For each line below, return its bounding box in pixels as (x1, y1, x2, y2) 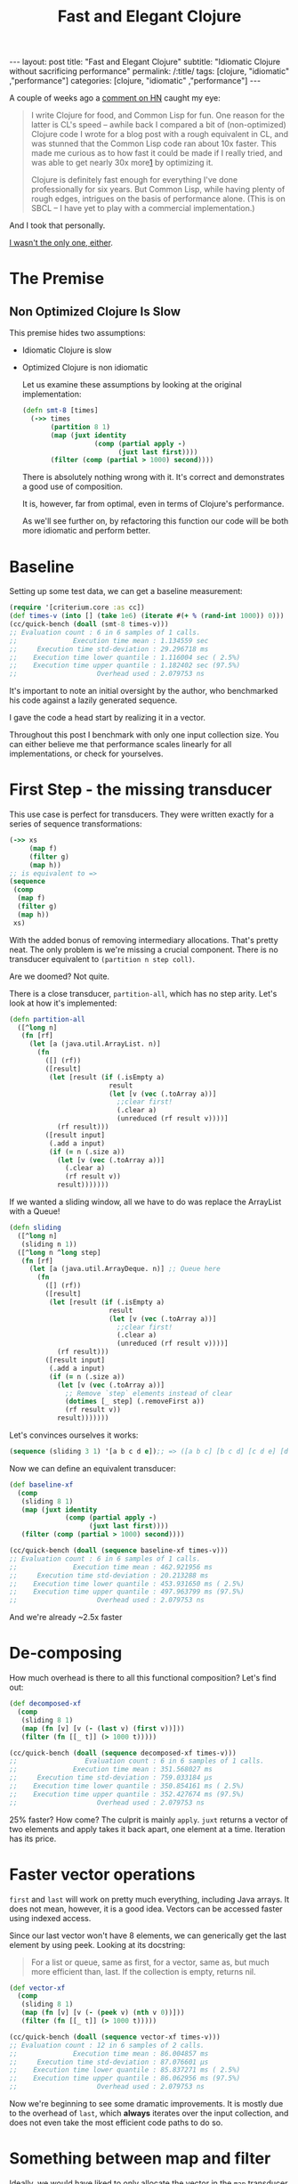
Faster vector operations (9, 1864, 196, 1885)
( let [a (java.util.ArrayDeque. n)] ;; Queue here (28, 1265, 221, 1274)
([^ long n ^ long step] (17, 1248, 101, 1257)
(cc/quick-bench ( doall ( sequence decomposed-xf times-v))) (9, 1748, 238, 1757)
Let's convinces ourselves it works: (9, 1430, 139, 1440)
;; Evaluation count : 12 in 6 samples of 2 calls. (9, 2041, 205, 2050)
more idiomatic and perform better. (21, 526, 151, 536)
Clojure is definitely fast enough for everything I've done (30, 175, 238, 185)
